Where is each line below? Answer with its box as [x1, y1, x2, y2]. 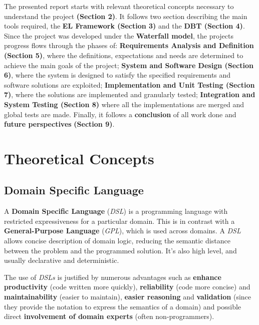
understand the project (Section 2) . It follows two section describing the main [4, 11, 247, 21]
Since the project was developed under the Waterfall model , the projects [4, 30, 233, 41]
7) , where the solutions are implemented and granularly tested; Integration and [4, 89, 255, 100]
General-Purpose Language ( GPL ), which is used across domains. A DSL [4, 225, 241, 236]
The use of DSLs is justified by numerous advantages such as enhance [4, 271, 221, 282]
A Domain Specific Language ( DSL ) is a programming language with [4, 206, 228, 216]
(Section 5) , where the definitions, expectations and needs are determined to [4, 50, 243, 60]
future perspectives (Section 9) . [4, 119, 115, 129]
